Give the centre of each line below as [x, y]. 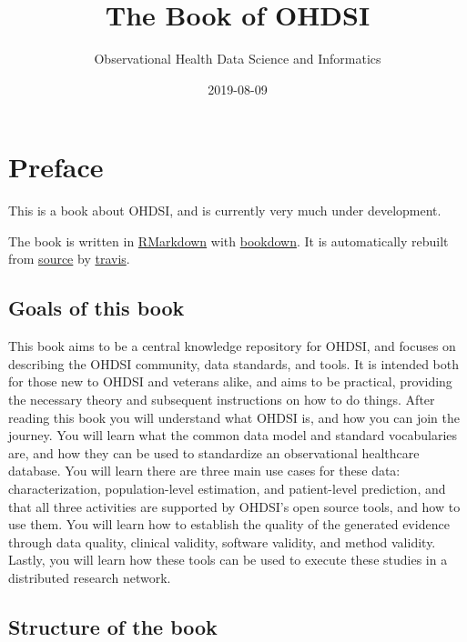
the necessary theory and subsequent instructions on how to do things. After [222, 400]
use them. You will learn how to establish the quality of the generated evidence [229, 524]
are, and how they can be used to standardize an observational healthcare [214, 452]
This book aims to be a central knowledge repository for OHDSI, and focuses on [232, 346]
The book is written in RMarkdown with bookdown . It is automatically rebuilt [228, 241]
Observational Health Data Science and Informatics [238, 59]
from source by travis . [69, 259]
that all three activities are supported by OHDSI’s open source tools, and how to [234, 506]
